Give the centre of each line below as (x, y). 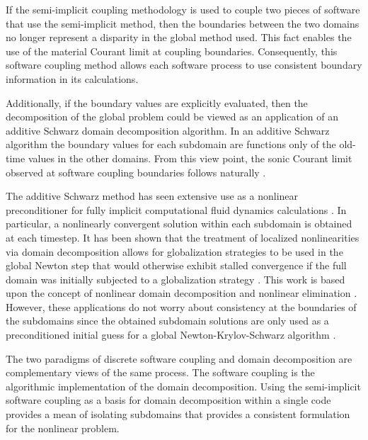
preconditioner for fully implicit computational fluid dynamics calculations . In (176, 209)
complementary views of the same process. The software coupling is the (160, 372)
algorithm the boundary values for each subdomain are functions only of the (171, 144)
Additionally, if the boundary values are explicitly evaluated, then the (157, 102)
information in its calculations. (72, 78)
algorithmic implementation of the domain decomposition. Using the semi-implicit (183, 386)
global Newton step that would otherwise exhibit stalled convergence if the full (176, 265)
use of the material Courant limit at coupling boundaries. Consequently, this (172, 51)
